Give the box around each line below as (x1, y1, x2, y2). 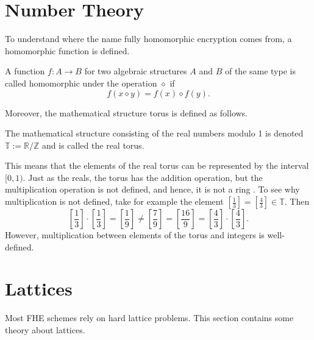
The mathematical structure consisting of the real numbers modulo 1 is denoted (5, 127, 304, 140)
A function (5, 65, 45, 77)
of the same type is (224, 65, 296, 77)
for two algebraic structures (84, 65, 187, 77)
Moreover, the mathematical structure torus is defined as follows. (5, 106, 248, 119)
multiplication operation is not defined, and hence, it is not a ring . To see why (5, 183, 300, 196)
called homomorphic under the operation (5, 76, 157, 89)
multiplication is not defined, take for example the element (5, 195, 224, 208)
